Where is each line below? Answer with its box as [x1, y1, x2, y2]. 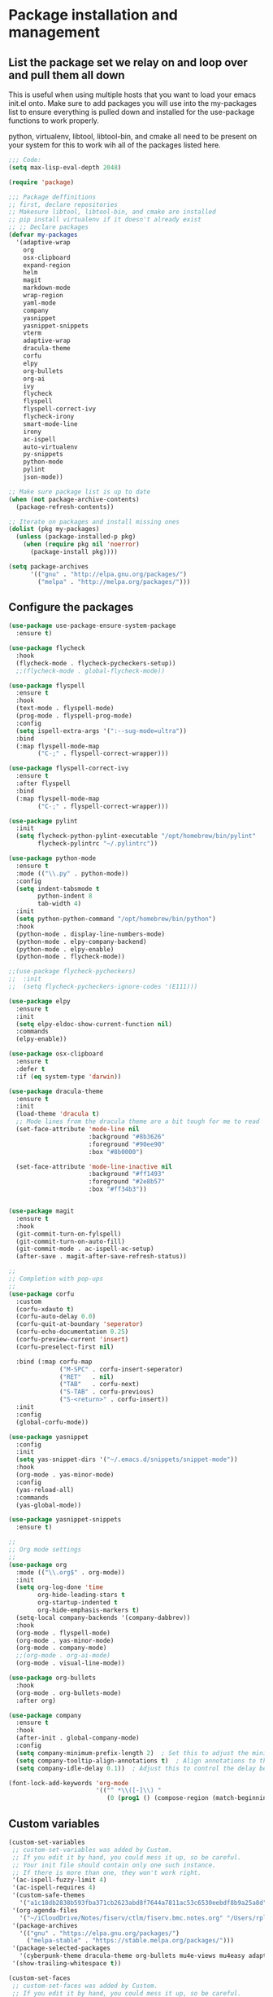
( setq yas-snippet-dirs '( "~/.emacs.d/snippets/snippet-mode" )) [15, 1455, 238, 1464]
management [8, 23, 100, 42]
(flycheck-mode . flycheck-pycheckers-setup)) [15, 659, 176, 667]
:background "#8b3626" [88, 1132, 165, 1141]
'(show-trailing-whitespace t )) [11, 1960, 122, 1968]
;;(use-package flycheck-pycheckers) [8, 968, 136, 976]
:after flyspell [15, 779, 71, 788]
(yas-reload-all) [15, 1486, 75, 1494]
